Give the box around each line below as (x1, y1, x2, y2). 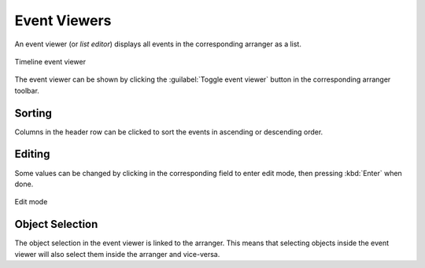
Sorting (14, 106, 53, 119)
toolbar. (14, 86, 39, 95)
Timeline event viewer (14, 57, 87, 66)
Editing (14, 148, 50, 161)
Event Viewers (14, 12, 112, 29)
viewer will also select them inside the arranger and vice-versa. (14, 249, 220, 259)
